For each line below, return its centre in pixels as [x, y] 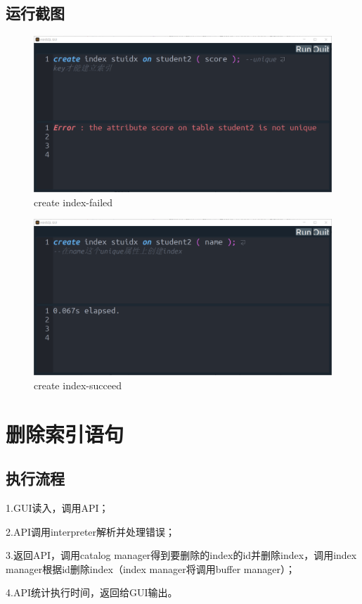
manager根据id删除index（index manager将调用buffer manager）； [151, 568]
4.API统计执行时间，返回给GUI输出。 [92, 592]
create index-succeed [78, 385]
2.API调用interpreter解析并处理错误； [91, 531]
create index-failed [73, 202]
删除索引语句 [65, 433]
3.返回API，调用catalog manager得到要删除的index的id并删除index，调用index [181, 555]
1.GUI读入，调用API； [57, 508]
